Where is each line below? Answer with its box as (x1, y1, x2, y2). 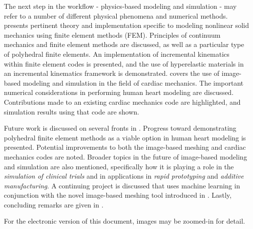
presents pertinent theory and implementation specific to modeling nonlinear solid (4, 20, 249, 30)
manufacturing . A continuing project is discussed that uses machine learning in (4, 180, 240, 190)
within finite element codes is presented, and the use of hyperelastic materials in (4, 58, 244, 69)
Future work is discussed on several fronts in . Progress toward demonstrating (4, 123, 236, 133)
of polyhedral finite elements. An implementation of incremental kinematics (4, 48, 230, 59)
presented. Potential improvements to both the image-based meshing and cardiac (4, 142, 246, 152)
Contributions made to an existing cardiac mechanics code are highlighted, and (4, 96, 241, 107)
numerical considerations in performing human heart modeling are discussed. (4, 87, 234, 97)
